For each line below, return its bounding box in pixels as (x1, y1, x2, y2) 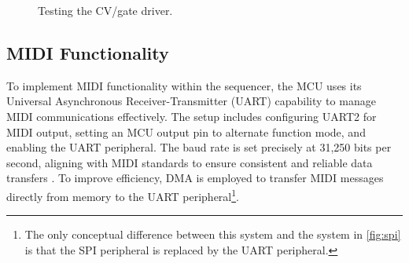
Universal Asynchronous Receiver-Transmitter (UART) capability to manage (6, 93, 376, 109)
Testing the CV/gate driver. (38, 2, 173, 18)
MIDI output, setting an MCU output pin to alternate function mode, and (6, 123, 366, 140)
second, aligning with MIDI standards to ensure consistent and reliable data (6, 154, 373, 170)
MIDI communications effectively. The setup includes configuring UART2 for (6, 108, 377, 124)
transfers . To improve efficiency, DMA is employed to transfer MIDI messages (6, 170, 384, 186)
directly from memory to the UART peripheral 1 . (6, 185, 239, 204)
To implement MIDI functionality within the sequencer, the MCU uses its (6, 77, 362, 93)
